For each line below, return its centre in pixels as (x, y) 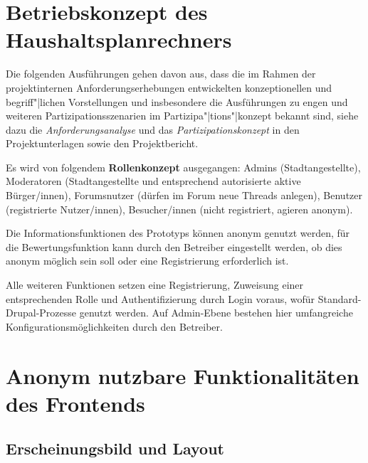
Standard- (340, 298)
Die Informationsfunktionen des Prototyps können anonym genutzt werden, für (178, 233)
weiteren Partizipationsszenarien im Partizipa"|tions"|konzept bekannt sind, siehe (182, 116)
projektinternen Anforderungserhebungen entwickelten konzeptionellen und (169, 87)
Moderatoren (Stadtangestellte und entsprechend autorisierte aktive (153, 181)
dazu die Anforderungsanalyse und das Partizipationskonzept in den (153, 129)
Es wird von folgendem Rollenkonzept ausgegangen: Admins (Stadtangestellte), (183, 167)
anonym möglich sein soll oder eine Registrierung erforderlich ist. (147, 261)
